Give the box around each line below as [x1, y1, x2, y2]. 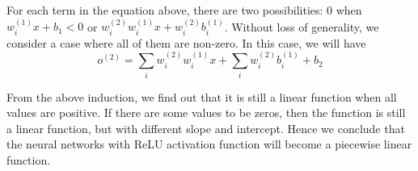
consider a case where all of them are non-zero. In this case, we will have [6, 34, 366, 51]
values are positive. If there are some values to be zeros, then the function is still [6, 104, 406, 121]
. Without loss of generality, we [224, 18, 379, 35]
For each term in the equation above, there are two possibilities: [6, 2, 323, 18]
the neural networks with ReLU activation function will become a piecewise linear [6, 136, 412, 152]
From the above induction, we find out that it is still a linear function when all [6, 88, 397, 105]
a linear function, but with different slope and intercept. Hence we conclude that [6, 119, 405, 136]
